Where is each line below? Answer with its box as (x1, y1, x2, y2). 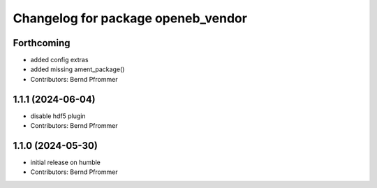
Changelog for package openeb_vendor (13, 10, 248, 26)
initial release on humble (30, 158, 101, 167)
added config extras (30, 56, 89, 64)
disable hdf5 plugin (30, 112, 87, 120)
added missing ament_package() (30, 65, 125, 73)
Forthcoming (13, 37, 71, 49)
